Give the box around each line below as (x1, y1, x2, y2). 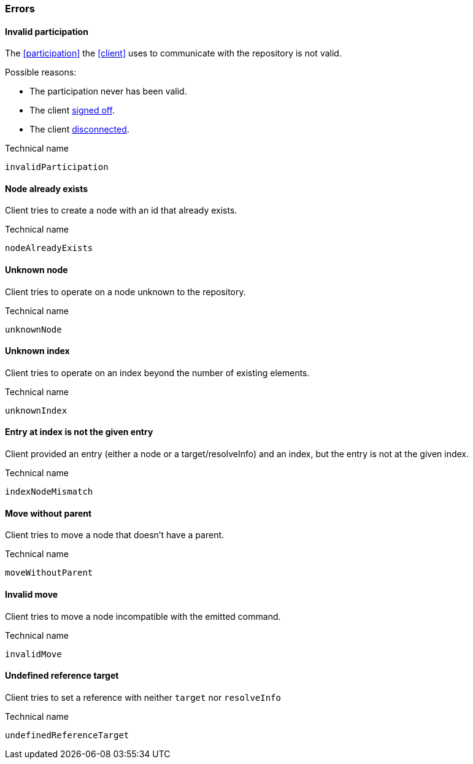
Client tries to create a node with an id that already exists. (5, 205, 237, 216)
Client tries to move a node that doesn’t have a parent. (5, 530, 225, 541)
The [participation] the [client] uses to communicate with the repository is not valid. (5, 48, 342, 59)
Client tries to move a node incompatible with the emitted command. (5, 611, 281, 622)
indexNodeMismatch (5, 487, 93, 497)
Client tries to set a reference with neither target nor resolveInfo (5, 692, 281, 703)
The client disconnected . (29, 124, 129, 135)
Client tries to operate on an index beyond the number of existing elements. (5, 367, 310, 378)
